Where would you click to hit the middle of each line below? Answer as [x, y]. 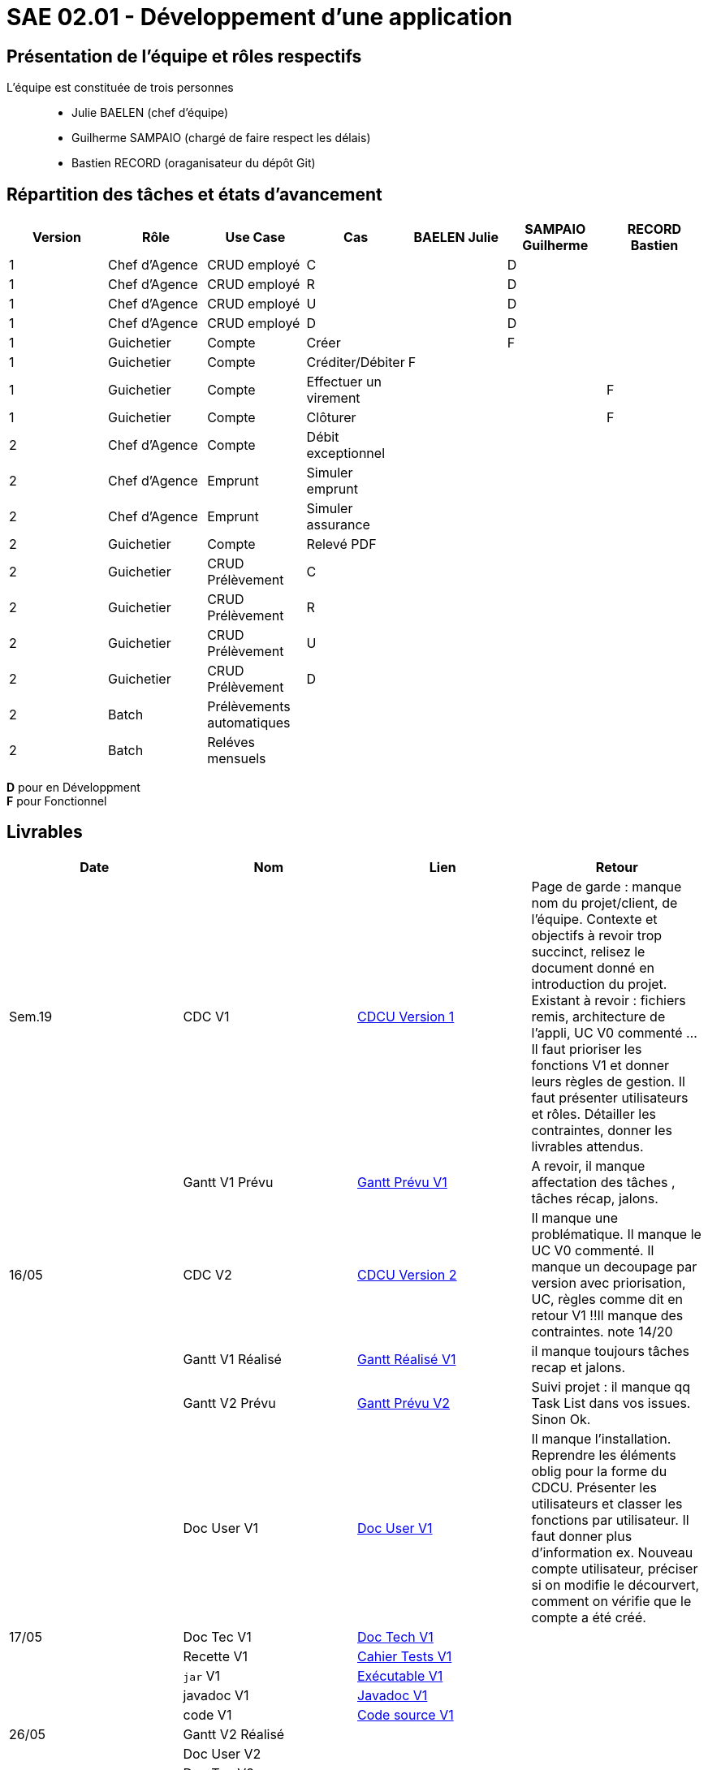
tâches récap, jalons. [595, 1198]
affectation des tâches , [603, 1182]
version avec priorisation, [609, 1282]
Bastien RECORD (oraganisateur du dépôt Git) [194, 163]
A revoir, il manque [588, 1166]
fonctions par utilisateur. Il [610, 1520]
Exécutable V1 [400, 1675]
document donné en [593, 967]
